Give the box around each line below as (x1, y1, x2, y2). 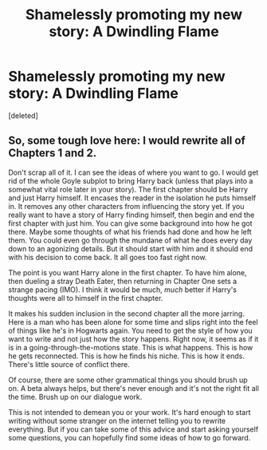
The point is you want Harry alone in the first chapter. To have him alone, (8, 267, 247, 277)
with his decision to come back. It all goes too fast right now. (8, 252, 207, 262)
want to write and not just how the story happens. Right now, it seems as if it (8, 334, 259, 344)
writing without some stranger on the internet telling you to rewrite (8, 416, 226, 425)
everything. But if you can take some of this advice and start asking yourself (8, 424, 259, 434)
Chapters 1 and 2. (8, 146, 97, 160)
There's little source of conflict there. (8, 359, 130, 369)
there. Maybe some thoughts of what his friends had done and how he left (8, 227, 253, 236)
